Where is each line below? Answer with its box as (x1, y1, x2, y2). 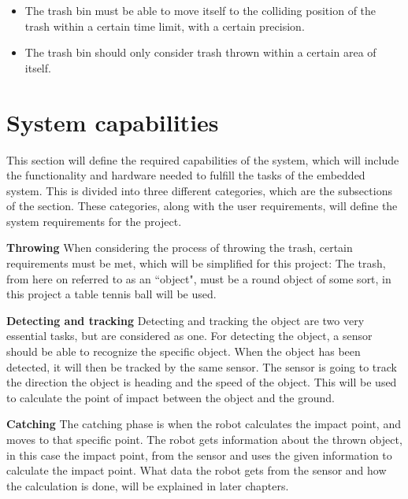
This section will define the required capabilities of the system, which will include (6, 151, 399, 168)
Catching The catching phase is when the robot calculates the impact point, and (6, 416, 401, 432)
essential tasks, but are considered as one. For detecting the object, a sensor (6, 327, 373, 344)
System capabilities (6, 105, 219, 138)
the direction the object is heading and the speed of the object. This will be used (6, 374, 397, 390)
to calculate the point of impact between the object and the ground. (6, 389, 335, 405)
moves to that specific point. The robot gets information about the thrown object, (6, 431, 402, 447)
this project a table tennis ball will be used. (6, 286, 217, 302)
